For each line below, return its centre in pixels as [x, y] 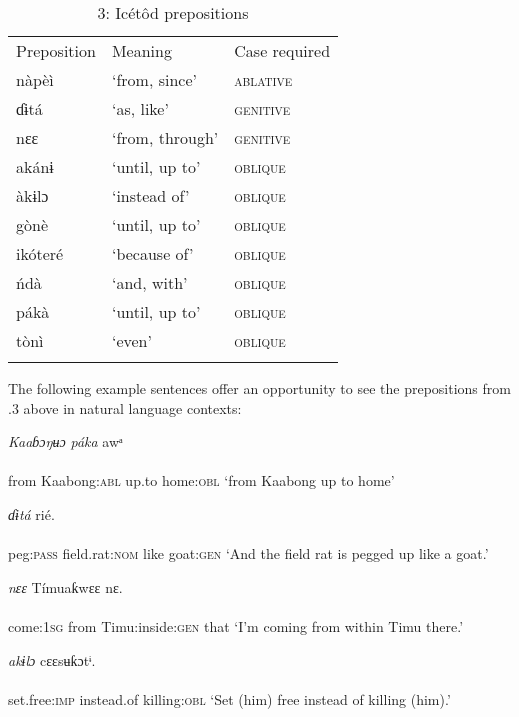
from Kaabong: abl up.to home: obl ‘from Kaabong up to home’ [201, 480]
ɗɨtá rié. [31, 513]
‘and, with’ [149, 282]
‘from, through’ [165, 137]
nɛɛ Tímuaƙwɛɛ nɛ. [65, 586]
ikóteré [40, 253]
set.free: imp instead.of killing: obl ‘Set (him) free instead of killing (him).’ [229, 698]
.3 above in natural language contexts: [125, 407]
